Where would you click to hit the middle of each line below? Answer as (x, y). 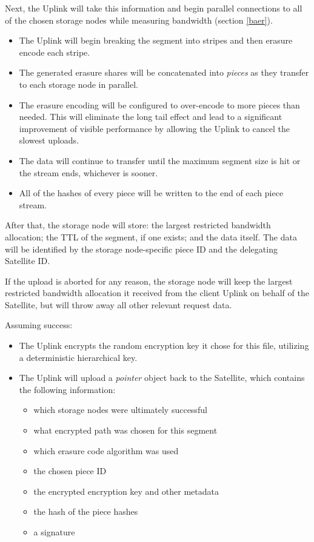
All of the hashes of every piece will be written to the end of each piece (151, 193)
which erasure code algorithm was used (106, 450)
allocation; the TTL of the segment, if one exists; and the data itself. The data (151, 236)
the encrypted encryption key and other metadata (126, 491)
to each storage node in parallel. (78, 84)
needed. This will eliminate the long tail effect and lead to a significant (151, 117)
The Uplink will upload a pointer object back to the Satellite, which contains (162, 378)
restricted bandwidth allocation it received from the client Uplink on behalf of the (157, 293)
